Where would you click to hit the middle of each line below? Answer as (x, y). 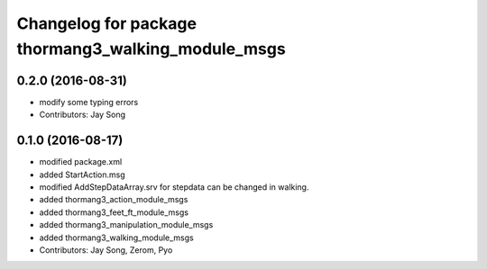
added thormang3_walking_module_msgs (116, 238)
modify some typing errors (89, 102)
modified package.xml (81, 162)
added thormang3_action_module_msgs (114, 200)
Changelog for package (107, 23)
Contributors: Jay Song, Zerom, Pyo (106, 250)
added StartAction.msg (82, 175)
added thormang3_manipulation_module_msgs (126, 225)
